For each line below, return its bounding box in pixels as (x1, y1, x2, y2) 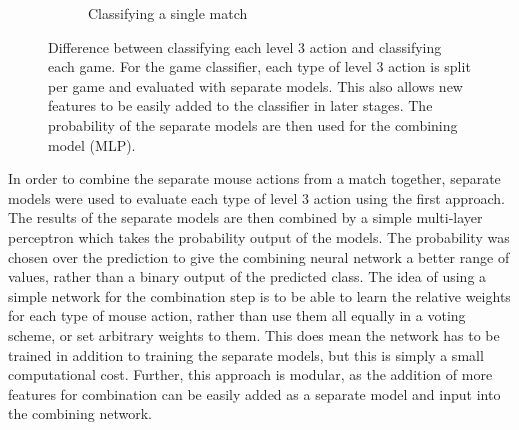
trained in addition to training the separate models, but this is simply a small (8, 344, 484, 365)
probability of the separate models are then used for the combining (48, 114, 458, 135)
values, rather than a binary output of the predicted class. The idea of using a (8, 266, 487, 287)
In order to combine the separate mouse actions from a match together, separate (8, 168, 501, 189)
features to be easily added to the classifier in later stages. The (48, 95, 433, 116)
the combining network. (8, 403, 152, 424)
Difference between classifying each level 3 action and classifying (48, 36, 442, 57)
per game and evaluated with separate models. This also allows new (48, 75, 463, 96)
